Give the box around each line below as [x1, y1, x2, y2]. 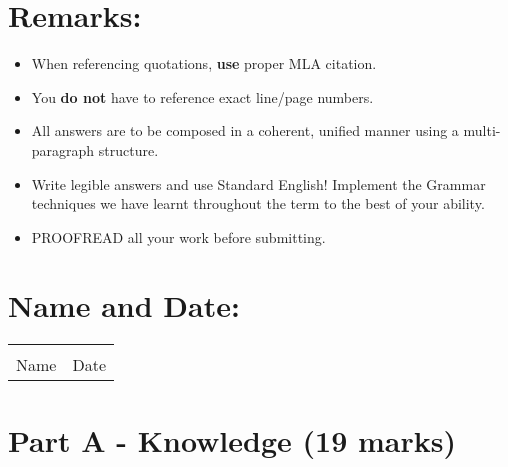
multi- [463, 120, 501, 141]
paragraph [31, 139, 95, 160]
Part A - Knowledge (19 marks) [8, 419, 456, 460]
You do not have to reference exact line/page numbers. [31, 86, 374, 107]
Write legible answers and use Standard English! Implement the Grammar [31, 173, 486, 194]
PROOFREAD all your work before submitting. [31, 226, 326, 247]
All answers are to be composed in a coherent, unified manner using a [31, 120, 459, 141]
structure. [98, 139, 159, 160]
